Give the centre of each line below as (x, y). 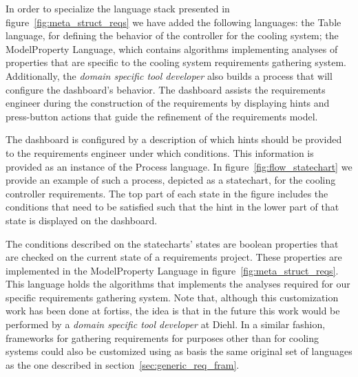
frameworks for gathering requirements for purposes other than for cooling (162, 337)
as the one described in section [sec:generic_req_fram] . (123, 364)
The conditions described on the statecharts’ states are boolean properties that (172, 243)
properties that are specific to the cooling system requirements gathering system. (176, 62)
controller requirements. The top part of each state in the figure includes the (167, 193)
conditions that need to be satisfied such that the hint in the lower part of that (172, 207)
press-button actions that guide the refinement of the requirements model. (162, 116)
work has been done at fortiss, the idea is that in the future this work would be (173, 311)
